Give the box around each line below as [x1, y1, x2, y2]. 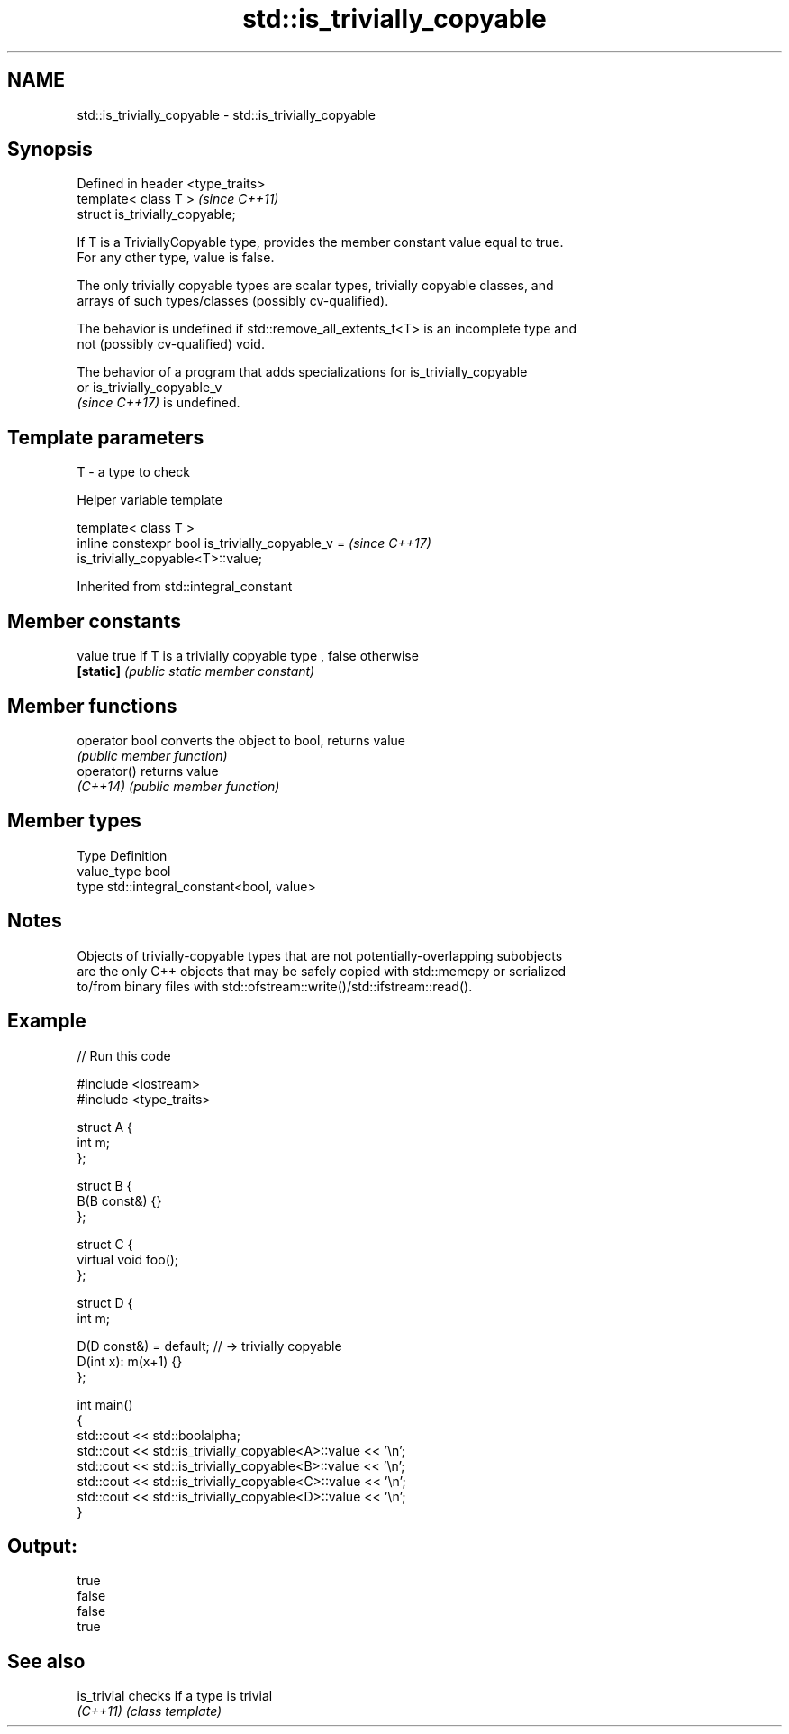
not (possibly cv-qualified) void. [77, 336, 265, 352]
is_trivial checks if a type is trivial [77, 1688, 273, 1704]
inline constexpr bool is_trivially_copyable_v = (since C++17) [77, 535, 431, 552]
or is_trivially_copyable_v [77, 379, 222, 396]
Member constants [7, 609, 181, 633]
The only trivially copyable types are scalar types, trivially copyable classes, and [77, 278, 554, 294]
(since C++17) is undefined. [77, 395, 240, 411]
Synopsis [7, 138, 93, 161]
